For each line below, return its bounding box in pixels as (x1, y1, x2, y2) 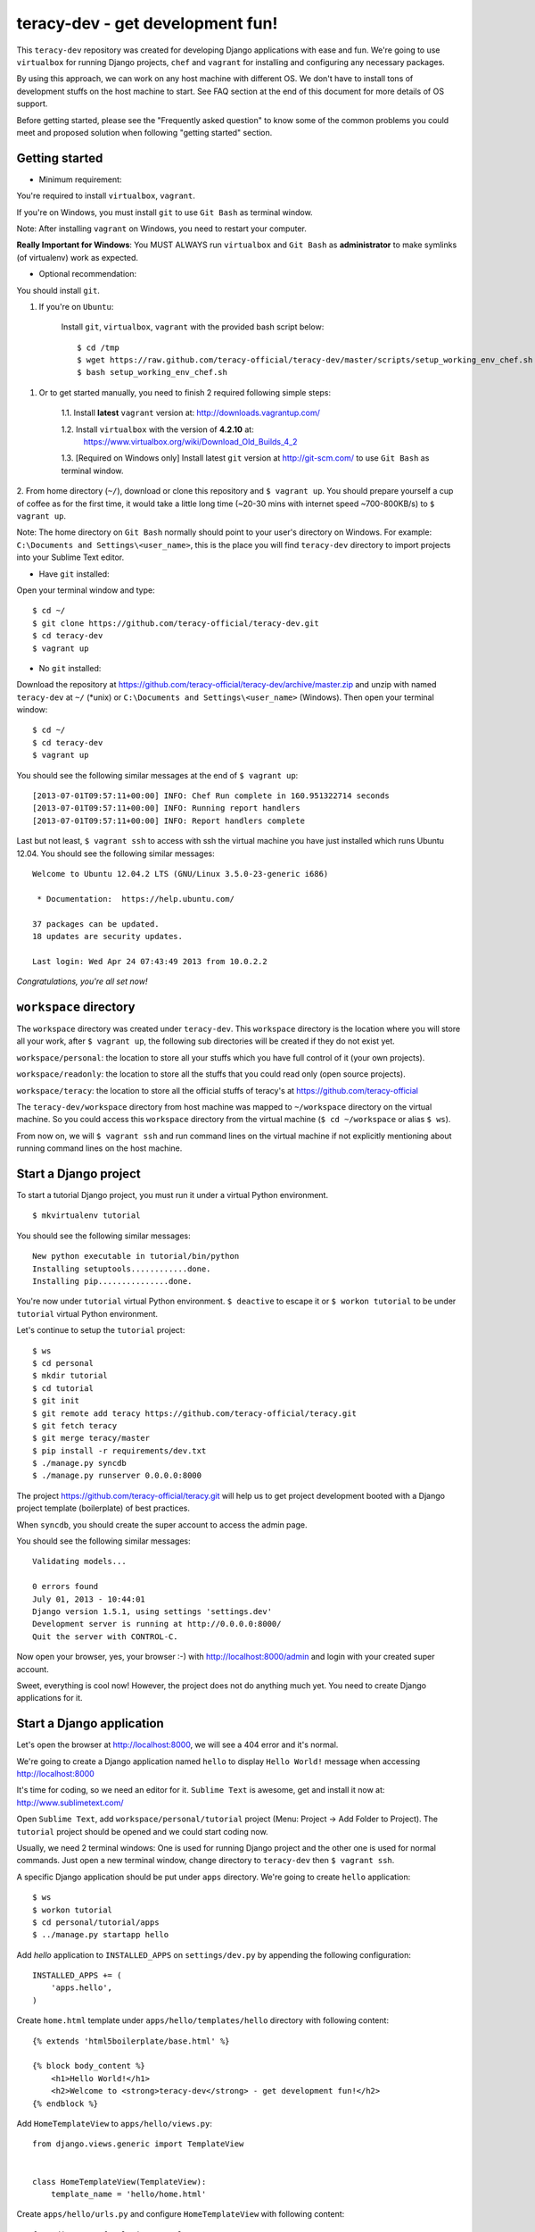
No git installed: (38, 662, 102, 673)
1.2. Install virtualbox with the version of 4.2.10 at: (61, 424, 254, 435)
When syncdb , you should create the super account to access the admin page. (16, 1519, 308, 1530)
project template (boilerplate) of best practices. (16, 1503, 191, 1513)
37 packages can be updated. (32, 919, 160, 929)
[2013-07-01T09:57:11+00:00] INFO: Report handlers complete (32, 815, 305, 826)
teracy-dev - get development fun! (16, 13, 278, 33)
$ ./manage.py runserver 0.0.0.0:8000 (32, 1470, 202, 1481)
